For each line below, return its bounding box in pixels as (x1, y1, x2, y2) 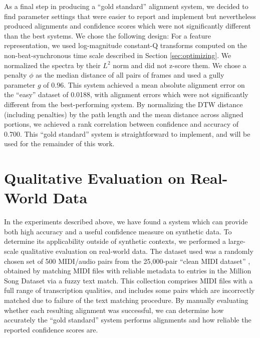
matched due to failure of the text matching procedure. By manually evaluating (4, 294, 248, 305)
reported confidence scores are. (4, 324, 98, 334)
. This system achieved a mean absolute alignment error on (64, 79, 245, 90)
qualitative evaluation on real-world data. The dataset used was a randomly (21, 246, 253, 256)
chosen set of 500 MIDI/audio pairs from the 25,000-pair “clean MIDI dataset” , (4, 255, 250, 266)
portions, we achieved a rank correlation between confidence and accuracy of (4, 119, 239, 129)
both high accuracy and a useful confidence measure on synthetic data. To (4, 226, 232, 236)
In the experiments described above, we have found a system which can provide (4, 216, 248, 227)
